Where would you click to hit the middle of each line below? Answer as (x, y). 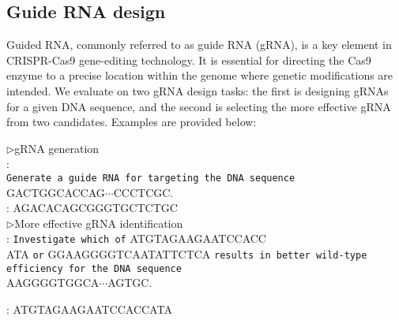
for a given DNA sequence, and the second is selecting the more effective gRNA (199, 106)
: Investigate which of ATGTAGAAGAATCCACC (136, 238)
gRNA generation (57, 148)
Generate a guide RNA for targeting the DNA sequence (151, 178)
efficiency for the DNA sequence (94, 268)
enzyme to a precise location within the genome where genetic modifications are (200, 75)
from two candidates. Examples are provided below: (132, 122)
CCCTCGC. (143, 192)
